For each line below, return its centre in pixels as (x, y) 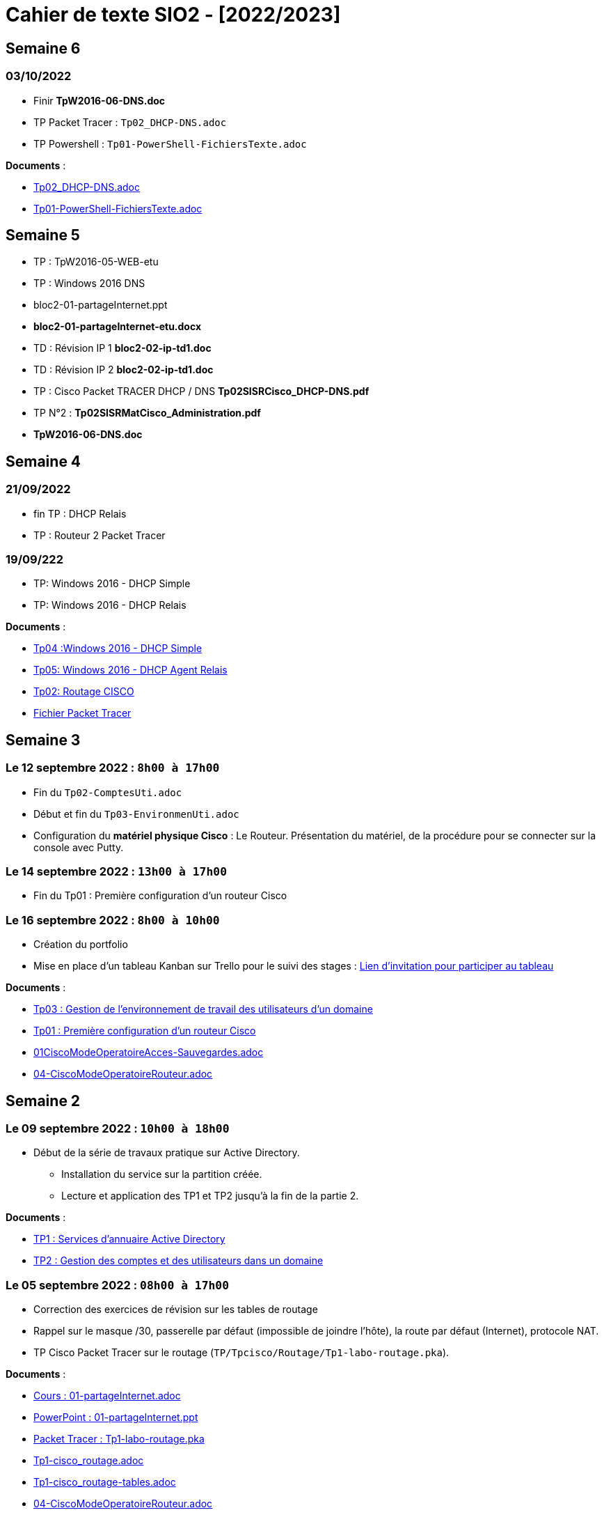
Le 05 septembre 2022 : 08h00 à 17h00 (118, 1285)
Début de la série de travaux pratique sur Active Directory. (167, 1153)
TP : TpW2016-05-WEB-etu (96, 262)
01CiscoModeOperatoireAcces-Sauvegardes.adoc (149, 1052)
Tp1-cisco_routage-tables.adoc (105, 1482)
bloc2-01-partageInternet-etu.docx (118, 327)
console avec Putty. (79, 847)
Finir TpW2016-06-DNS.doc (100, 100)
